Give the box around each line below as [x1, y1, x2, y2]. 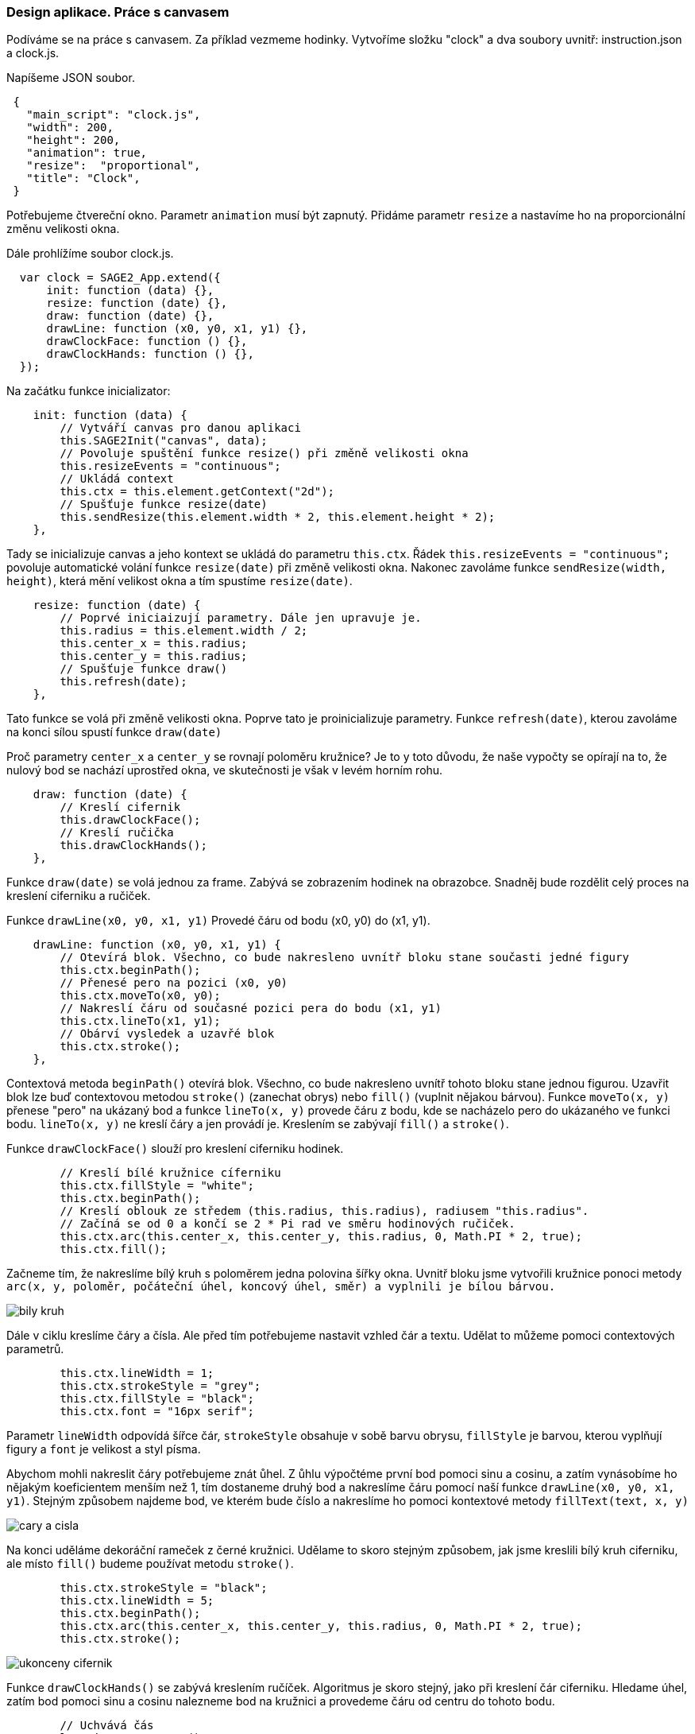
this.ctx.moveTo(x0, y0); [60, 989, 221, 1003]
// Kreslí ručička [60, 826, 174, 840]
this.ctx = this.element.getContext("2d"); [60, 485, 335, 498]
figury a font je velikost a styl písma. [6, 1442, 201, 1457]
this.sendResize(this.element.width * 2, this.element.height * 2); [60, 510, 496, 524]
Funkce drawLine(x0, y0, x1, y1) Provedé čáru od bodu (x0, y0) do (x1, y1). [6, 914, 431, 928]
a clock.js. [6, 46, 60, 60]
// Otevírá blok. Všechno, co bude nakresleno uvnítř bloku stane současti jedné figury [60, 951, 629, 964]
